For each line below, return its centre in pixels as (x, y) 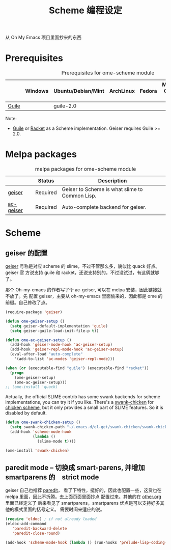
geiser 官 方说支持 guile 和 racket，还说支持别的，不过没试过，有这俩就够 (82, 272)
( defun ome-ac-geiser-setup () (38, 340)
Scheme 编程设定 (85, 10)
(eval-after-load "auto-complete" (46, 354)
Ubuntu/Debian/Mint (79, 91)
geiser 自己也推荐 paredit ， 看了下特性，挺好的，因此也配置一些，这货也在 (83, 490)
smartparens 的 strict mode (52, 477)
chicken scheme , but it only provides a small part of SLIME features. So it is (84, 407)
